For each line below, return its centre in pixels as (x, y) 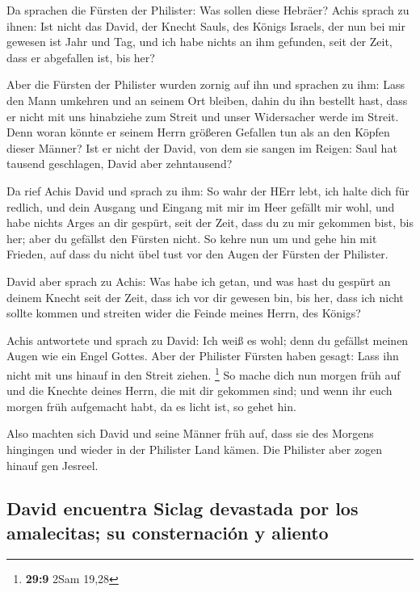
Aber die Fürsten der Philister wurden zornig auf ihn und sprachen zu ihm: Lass (206, 84)
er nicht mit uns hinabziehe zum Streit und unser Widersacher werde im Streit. (203, 116)
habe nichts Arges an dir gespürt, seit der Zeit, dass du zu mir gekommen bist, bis (210, 223)
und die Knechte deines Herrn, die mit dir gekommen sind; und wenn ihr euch (199, 390)
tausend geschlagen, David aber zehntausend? (120, 164)
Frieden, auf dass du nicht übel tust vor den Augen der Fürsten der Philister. (197, 254)
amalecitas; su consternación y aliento (168, 532)
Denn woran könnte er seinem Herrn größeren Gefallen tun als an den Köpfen (198, 132)
